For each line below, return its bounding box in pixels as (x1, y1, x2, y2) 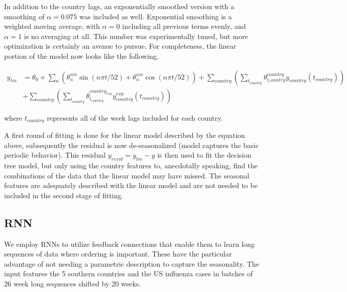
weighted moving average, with (4, 21, 100, 31)
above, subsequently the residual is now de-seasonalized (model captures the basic (4, 139, 259, 150)
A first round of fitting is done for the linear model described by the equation (4, 130, 245, 140)
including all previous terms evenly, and (122, 21, 246, 31)
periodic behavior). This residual (4, 150, 106, 160)
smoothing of (4, 11, 45, 21)
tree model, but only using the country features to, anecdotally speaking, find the (4, 160, 258, 171)
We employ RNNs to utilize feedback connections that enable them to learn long (4, 238, 255, 249)
